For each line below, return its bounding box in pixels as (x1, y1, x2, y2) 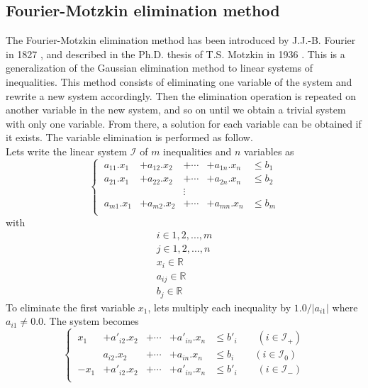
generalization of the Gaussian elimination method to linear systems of (6, 60, 313, 75)
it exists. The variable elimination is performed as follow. (6, 130, 253, 145)
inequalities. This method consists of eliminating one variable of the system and (6, 74, 352, 89)
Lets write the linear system (6, 143, 128, 158)
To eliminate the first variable (6, 299, 135, 314)
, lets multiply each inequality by (147, 299, 291, 314)
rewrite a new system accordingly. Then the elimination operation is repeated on (6, 88, 356, 103)
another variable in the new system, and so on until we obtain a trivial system (6, 102, 346, 117)
